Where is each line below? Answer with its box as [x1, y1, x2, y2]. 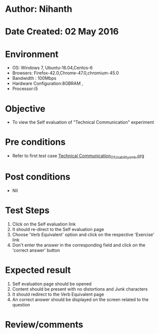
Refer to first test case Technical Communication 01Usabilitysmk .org [12, 153, 145, 160]
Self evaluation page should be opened [12, 281, 92, 287]
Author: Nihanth [5, 3, 73, 15]
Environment [5, 48, 59, 60]
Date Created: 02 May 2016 [5, 26, 119, 37]
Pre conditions [5, 136, 66, 148]
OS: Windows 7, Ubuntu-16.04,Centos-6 [12, 65, 93, 71]
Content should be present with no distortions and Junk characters [12, 286, 148, 292]
